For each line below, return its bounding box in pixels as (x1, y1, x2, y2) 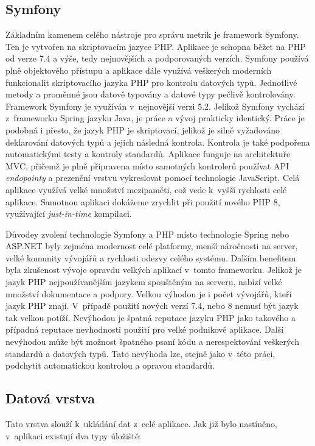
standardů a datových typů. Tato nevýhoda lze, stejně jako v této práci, (5, 347, 275, 359)
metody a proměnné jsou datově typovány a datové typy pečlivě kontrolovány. (5, 88, 296, 101)
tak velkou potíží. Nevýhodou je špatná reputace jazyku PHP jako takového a (5, 311, 296, 324)
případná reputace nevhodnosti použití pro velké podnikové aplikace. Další (5, 323, 284, 336)
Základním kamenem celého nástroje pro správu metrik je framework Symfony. (5, 28, 299, 41)
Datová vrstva (5, 389, 95, 408)
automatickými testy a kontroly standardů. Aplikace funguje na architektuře (5, 147, 291, 160)
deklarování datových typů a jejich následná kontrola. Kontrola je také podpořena (5, 135, 310, 148)
